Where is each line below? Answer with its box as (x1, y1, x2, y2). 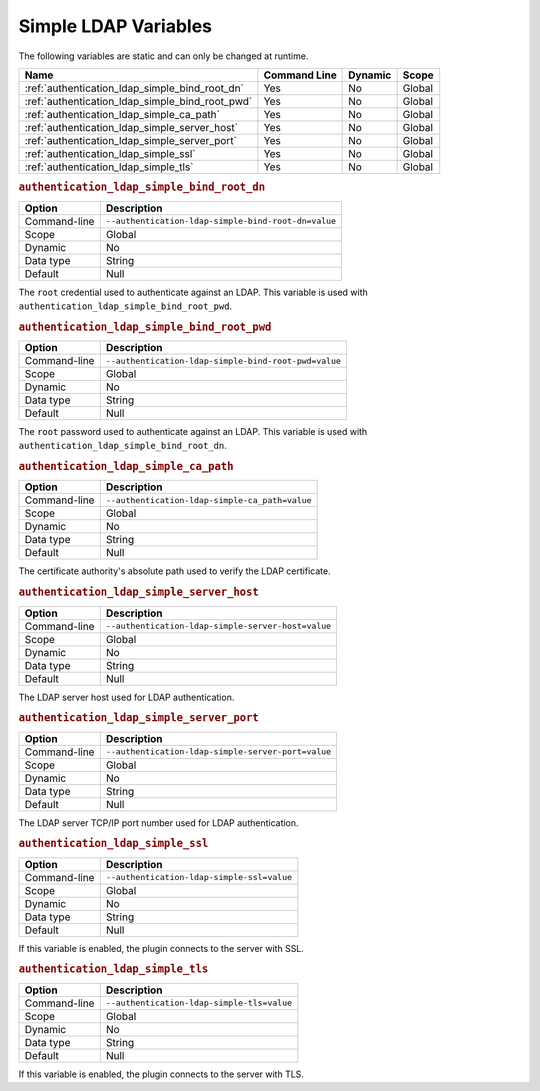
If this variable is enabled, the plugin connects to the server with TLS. (18, 1068, 305, 1080)
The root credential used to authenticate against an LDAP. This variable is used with (18, 286, 369, 298)
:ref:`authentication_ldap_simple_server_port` (24, 133, 237, 147)
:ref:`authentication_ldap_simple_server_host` (24, 120, 239, 134)
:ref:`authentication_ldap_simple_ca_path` (24, 107, 220, 121)
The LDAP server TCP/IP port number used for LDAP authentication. (18, 816, 299, 829)
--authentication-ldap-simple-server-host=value (105, 621, 332, 632)
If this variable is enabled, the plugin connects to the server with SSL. (18, 942, 305, 954)
